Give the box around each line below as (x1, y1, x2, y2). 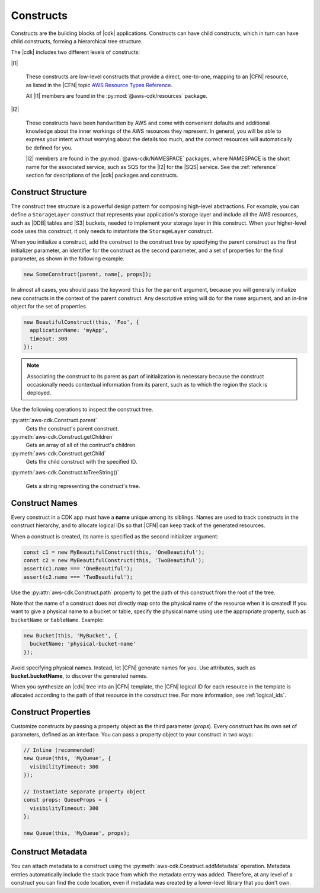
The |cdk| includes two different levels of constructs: (11, 49, 140, 56)
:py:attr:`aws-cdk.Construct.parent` (11, 417, 98, 424)
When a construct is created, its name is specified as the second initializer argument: (11, 532, 219, 540)
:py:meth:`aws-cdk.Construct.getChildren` (11, 433, 114, 440)
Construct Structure (11, 187, 87, 197)
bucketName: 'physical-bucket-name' (30, 640, 136, 648)
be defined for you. (25, 144, 73, 151)
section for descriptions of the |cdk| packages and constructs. (25, 172, 178, 179)
